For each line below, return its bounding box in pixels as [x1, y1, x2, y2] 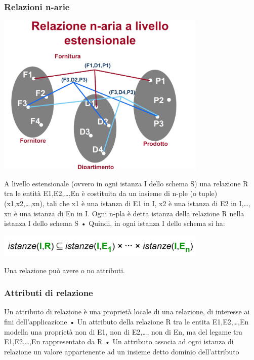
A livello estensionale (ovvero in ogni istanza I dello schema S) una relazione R [4, 178, 248, 188]
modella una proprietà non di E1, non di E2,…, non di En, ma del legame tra [4, 326, 242, 337]
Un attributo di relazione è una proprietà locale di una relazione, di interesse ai [4, 306, 250, 317]
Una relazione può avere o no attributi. [4, 265, 125, 275]
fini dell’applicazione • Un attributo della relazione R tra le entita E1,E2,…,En [4, 316, 249, 326]
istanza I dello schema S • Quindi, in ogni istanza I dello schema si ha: [4, 218, 225, 228]
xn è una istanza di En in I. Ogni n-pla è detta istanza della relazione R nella [4, 208, 244, 218]
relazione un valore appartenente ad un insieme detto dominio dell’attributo [4, 346, 239, 356]
